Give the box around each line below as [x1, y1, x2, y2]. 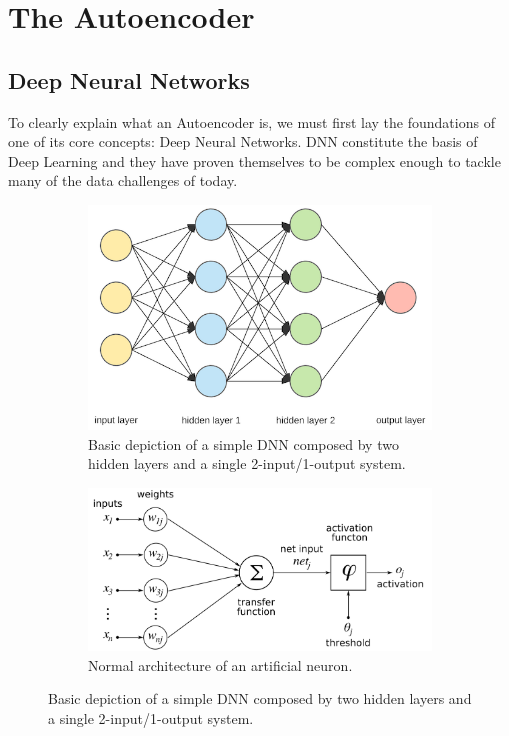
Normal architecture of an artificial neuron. [88, 654, 353, 675]
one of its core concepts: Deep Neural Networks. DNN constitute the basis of [8, 131, 478, 152]
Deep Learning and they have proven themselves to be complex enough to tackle [8, 150, 501, 171]
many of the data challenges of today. [8, 170, 238, 191]
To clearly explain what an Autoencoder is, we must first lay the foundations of [8, 111, 495, 132]
